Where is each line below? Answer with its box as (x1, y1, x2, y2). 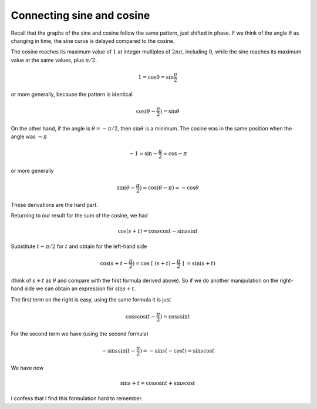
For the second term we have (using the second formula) (11, 330, 149, 337)
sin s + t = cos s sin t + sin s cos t (120, 380, 196, 386)
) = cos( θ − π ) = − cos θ (139, 184, 199, 191)
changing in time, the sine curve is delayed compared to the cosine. (11, 37, 175, 44)
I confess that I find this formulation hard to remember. (11, 395, 143, 402)
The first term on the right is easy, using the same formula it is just (11, 296, 171, 303)
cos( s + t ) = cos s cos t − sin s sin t (117, 227, 198, 234)
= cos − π (163, 150, 187, 157)
